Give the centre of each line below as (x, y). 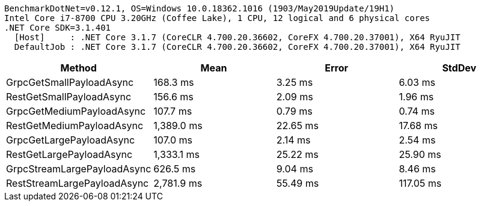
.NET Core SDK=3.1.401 (58, 28)
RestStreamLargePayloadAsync (78, 183)
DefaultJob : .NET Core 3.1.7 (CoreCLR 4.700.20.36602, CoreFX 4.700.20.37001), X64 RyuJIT (237, 47)
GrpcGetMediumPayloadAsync (76, 111)
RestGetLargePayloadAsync (69, 154)
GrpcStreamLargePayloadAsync (79, 169)
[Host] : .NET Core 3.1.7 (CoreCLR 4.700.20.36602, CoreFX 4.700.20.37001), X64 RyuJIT (237, 37)
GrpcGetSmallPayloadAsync (70, 82)
